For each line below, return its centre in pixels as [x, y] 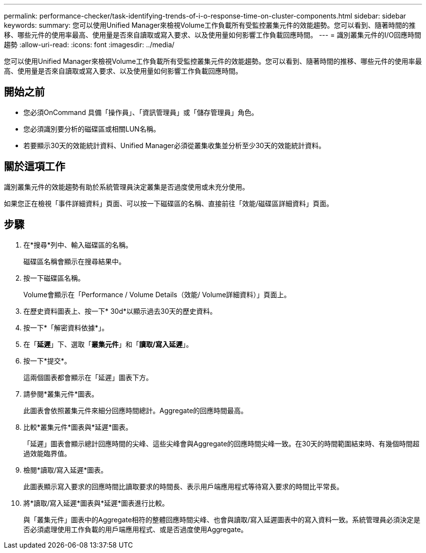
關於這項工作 [35, 167]
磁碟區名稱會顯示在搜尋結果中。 [74, 261]
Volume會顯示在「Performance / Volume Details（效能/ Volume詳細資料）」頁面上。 [157, 294]
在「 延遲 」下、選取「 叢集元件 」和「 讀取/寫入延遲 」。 [108, 344]
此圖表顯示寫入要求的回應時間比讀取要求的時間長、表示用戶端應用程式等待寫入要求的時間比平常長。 [183, 486]
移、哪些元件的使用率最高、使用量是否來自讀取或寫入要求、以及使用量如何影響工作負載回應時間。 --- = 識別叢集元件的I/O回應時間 [213, 35]
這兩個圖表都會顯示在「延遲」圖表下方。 [88, 377]
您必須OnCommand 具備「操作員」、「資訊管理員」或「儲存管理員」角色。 [141, 112]
